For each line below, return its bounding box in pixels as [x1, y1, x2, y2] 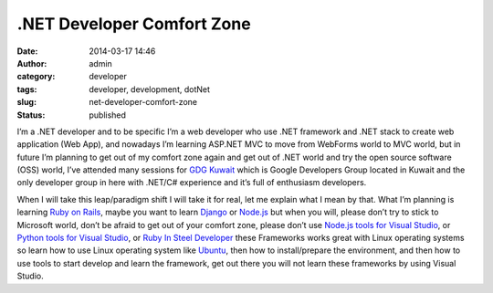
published [89, 110, 127, 120]
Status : [16, 110, 46, 120]
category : [16, 71, 56, 82]
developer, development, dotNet [89, 83, 210, 95]
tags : [16, 83, 37, 95]
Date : [16, 46, 38, 57]
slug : [16, 97, 37, 108]
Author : [16, 58, 47, 68]
